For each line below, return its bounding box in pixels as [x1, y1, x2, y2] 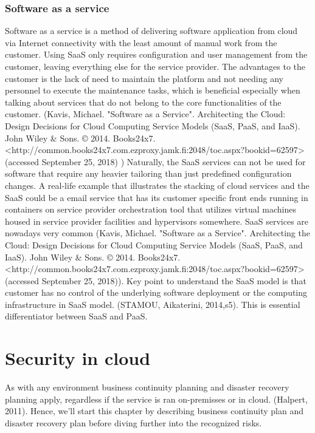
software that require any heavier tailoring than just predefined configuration [5, 167, 292, 180]
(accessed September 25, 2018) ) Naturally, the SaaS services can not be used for [5, 155, 306, 168]
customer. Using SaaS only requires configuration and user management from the [5, 48, 308, 61]
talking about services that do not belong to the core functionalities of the [5, 95, 282, 108]
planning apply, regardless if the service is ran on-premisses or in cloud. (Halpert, [5, 392, 308, 405]
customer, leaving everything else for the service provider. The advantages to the [5, 60, 306, 72]
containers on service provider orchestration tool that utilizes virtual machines [5, 203, 296, 216]
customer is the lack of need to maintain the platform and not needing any [5, 72, 283, 84]
